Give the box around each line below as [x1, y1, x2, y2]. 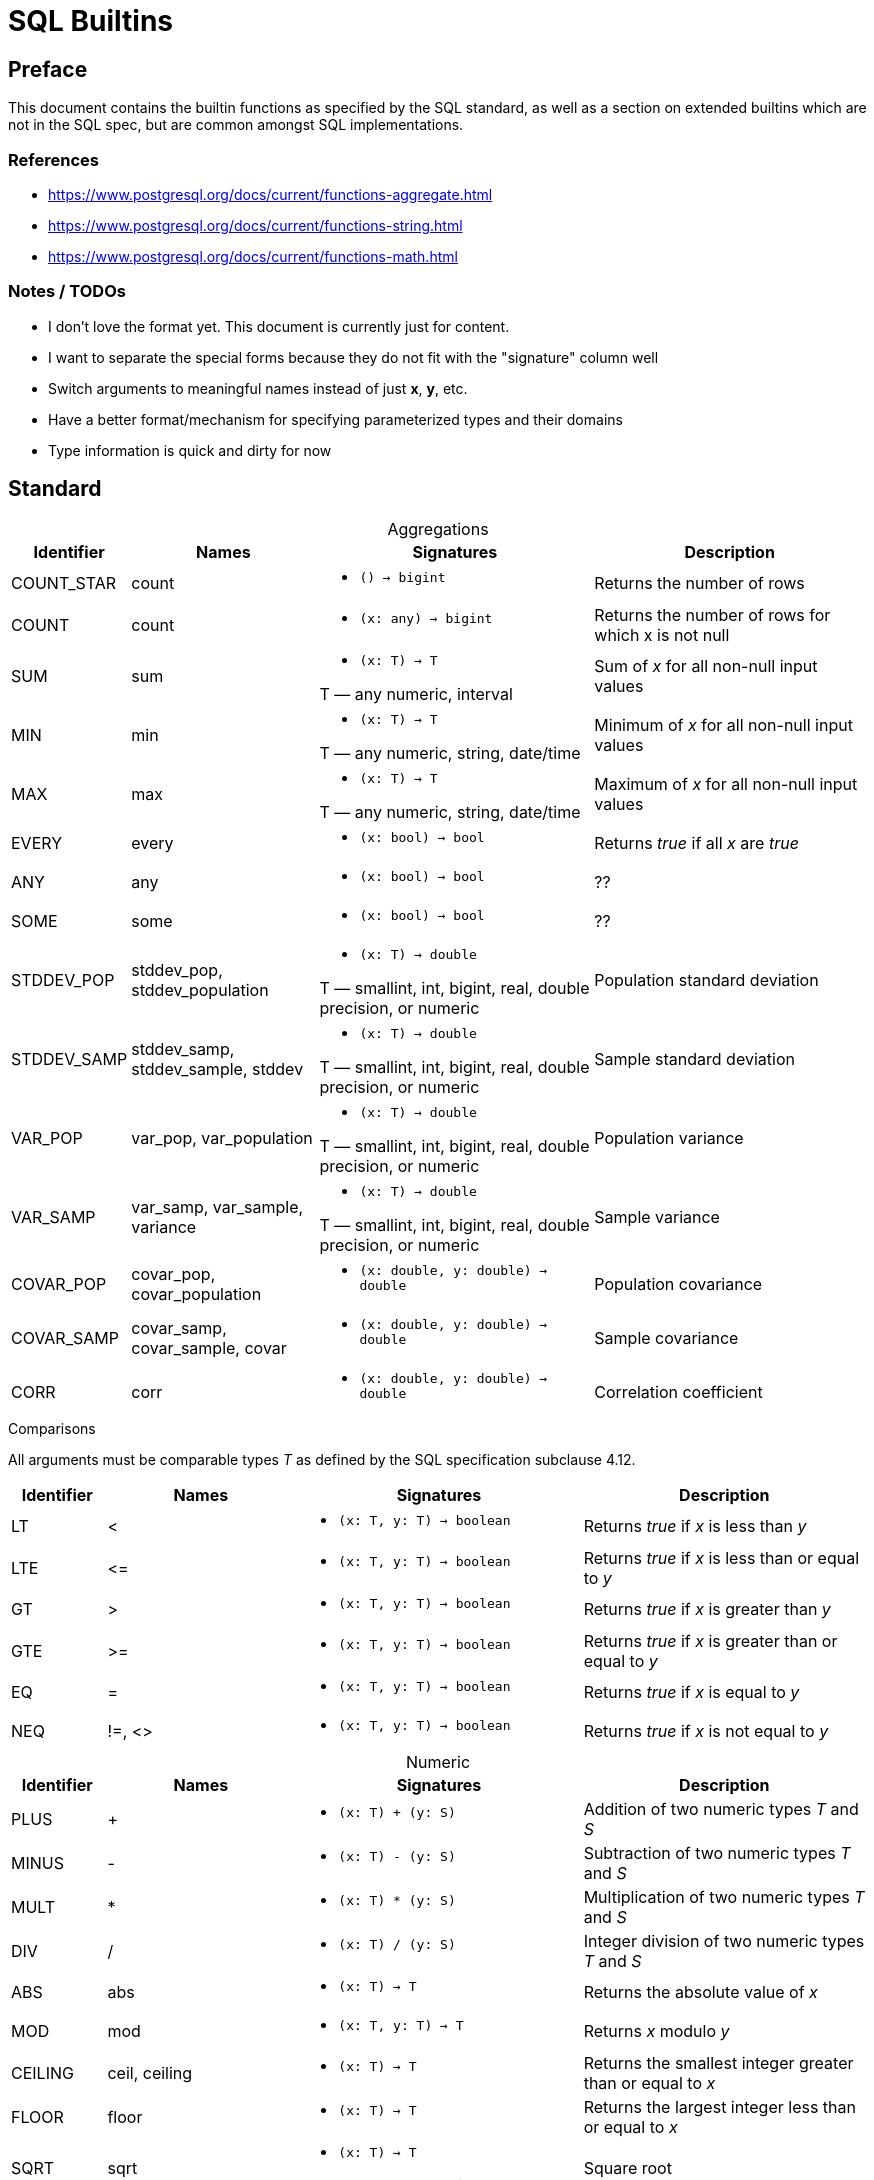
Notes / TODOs [8, 281, 126, 302]
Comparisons [8, 1419, 96, 1437]
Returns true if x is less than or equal [583, 1547, 860, 1568]
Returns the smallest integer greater [583, 2052, 854, 2073]
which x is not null [594, 624, 730, 645]
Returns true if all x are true [594, 833, 799, 854]
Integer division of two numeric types [583, 1930, 865, 1951]
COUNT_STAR [11, 573, 117, 594]
